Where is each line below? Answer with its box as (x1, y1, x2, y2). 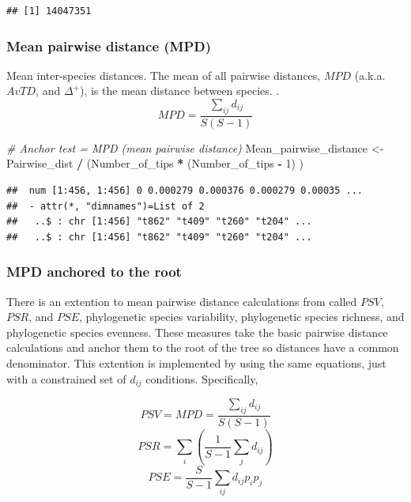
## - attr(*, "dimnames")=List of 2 (6, 200, 205, 212)
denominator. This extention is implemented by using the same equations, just (6, 354, 386, 371)
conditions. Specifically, (145, 370, 258, 387)
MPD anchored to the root (6, 262, 182, 281)
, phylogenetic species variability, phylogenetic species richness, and (78, 308, 405, 325)
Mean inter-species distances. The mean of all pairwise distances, (6, 66, 321, 83)
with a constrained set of (6, 370, 126, 387)
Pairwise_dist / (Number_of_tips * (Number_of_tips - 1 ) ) (6, 155, 304, 172)
